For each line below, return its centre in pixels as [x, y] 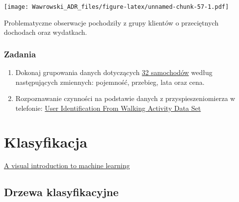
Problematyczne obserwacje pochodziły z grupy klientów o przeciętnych [111, 22]
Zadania [20, 54]
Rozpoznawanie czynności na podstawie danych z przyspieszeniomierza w [125, 98]
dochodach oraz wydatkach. [46, 32]
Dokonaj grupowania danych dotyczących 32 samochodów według [114, 72]
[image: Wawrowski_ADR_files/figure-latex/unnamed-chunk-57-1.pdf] [117, 7]
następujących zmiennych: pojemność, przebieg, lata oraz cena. [110, 82]
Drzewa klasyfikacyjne [61, 191]
